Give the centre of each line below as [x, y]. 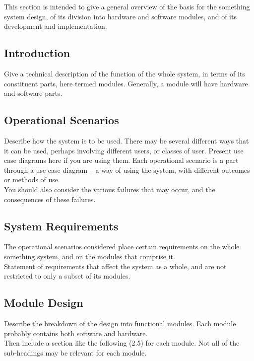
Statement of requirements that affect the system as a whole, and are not [115, 266]
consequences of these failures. [50, 199]
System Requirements [61, 226]
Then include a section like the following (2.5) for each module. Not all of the [122, 343]
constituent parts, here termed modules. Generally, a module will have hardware [126, 83]
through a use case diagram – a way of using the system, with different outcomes [127, 170]
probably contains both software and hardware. [76, 333]
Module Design [44, 303]
